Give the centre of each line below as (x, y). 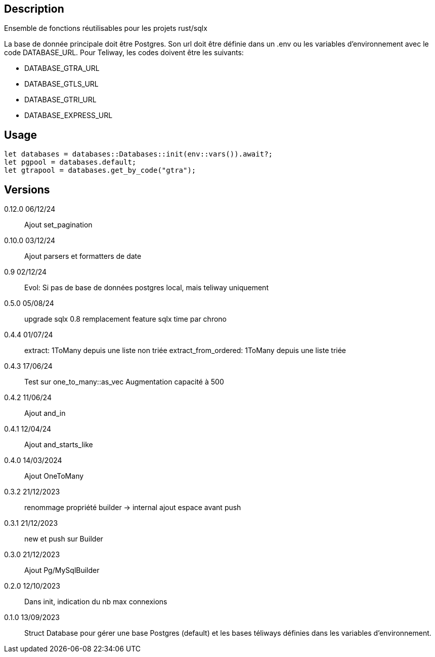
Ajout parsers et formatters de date (83, 256)
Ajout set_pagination (58, 225)
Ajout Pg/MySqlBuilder (62, 570)
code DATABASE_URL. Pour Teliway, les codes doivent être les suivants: (124, 53)
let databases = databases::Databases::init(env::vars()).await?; (139, 154)
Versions (27, 189)
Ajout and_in (45, 413)
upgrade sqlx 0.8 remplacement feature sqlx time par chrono (125, 319)
